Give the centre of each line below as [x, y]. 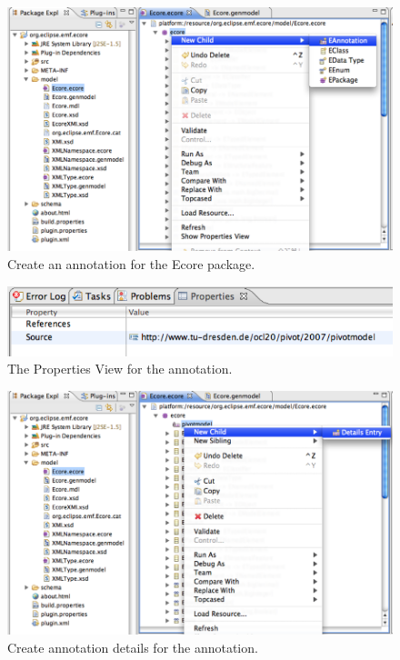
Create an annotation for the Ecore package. [131, 264]
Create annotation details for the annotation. [133, 647]
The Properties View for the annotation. [120, 369]
